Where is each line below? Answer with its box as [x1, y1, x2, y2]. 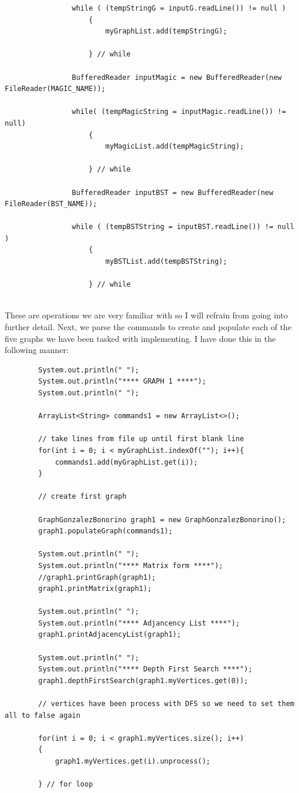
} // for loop [38, 780, 93, 789]
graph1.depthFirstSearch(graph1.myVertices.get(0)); [38, 676, 249, 685]
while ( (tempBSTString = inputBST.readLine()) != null [72, 223, 294, 231]
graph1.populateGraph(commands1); [38, 527, 173, 536]
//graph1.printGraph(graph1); [38, 573, 156, 582]
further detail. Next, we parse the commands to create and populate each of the [5, 321, 292, 333]
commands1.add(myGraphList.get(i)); [55, 458, 198, 466]
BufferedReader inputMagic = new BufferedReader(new [72, 73, 282, 82]
